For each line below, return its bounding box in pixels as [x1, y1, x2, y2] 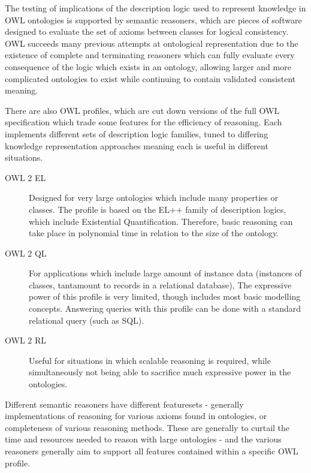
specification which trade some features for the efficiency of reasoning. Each [5, 116, 282, 128]
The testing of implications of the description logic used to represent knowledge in [5, 2, 306, 14]
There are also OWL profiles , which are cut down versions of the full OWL [5, 104, 280, 116]
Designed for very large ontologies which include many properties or [29, 191, 278, 204]
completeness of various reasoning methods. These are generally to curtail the [5, 421, 290, 433]
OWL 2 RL [5, 334, 47, 347]
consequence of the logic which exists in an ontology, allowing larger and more [5, 60, 291, 73]
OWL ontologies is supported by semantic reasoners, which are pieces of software [5, 13, 302, 26]
